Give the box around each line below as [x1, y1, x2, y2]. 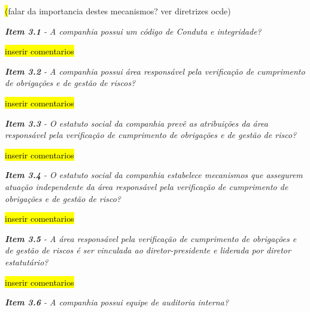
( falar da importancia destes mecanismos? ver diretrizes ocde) [5, 5, 231, 17]
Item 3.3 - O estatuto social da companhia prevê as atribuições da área [5, 117, 268, 129]
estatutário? [5, 255, 48, 268]
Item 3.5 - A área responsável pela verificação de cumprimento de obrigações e [5, 232, 297, 244]
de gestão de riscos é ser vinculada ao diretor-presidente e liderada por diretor [5, 244, 291, 256]
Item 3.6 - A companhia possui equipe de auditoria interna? [5, 296, 229, 308]
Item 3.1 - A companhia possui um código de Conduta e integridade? [5, 25, 262, 37]
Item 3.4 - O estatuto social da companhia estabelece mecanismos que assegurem [5, 169, 303, 181]
